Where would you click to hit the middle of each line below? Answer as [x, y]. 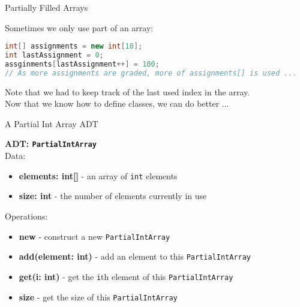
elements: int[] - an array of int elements [98, 175]
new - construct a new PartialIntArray [94, 236]
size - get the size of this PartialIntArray [98, 297]
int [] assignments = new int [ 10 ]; [74, 46]
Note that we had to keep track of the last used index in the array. [127, 91]
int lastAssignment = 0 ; [54, 55]
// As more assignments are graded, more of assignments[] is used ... [151, 73]
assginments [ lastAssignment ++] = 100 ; [82, 64]
